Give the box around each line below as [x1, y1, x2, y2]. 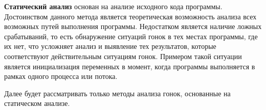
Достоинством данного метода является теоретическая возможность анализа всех [4, 11, 257, 21]
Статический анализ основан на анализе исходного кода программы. [4, 1, 223, 11]
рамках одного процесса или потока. [4, 71, 118, 81]
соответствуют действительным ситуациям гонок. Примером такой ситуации [4, 50, 242, 61]
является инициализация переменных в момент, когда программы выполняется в [4, 61, 255, 71]
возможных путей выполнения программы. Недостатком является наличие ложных [4, 21, 262, 32]
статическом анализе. [4, 98, 70, 108]
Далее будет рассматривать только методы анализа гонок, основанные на [4, 88, 231, 98]
